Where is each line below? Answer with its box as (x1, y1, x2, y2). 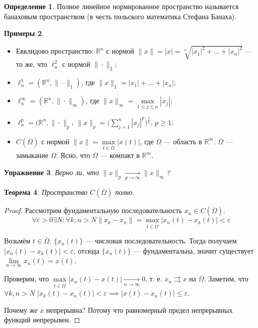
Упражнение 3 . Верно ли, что (4, 167, 99, 177)
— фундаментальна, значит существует (133, 245, 254, 256)
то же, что (16, 59, 47, 69)
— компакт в (100, 150, 140, 160)
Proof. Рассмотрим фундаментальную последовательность (4, 205, 182, 216)
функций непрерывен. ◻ (4, 314, 80, 325)
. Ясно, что (56, 150, 90, 160)
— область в (164, 136, 202, 146)
